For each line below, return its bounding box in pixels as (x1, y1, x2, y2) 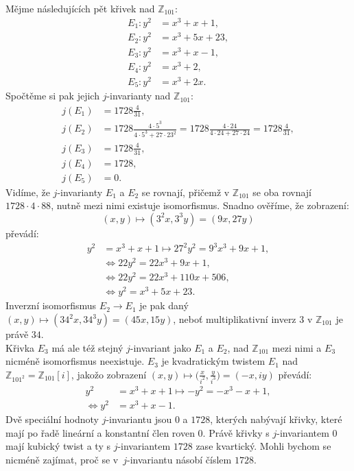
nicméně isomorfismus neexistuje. (5, 354, 145, 368)
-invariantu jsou (106, 411, 172, 426)
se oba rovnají (252, 184, 312, 199)
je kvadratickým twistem (161, 354, 265, 368)
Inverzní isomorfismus (5, 298, 97, 313)
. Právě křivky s (202, 425, 270, 439)
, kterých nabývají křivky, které (210, 411, 342, 426)
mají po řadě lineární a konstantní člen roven (5, 425, 195, 439)
